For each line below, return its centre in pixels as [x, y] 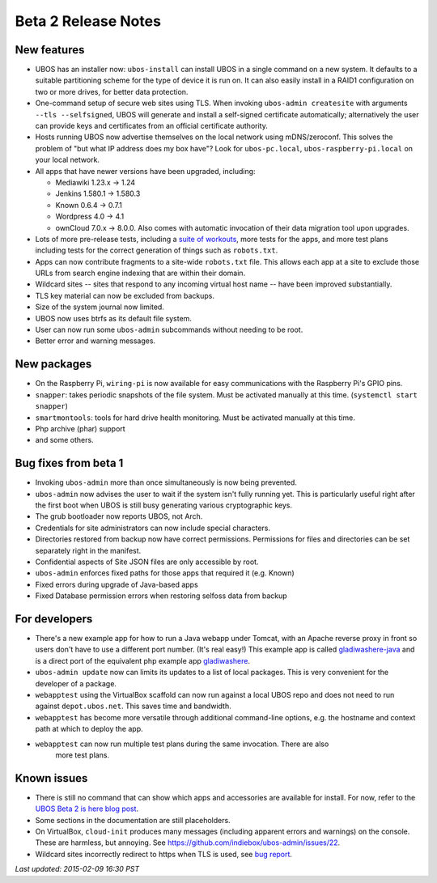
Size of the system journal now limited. [100, 307]
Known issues [51, 778]
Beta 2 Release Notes [88, 21]
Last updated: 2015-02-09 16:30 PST [77, 869]
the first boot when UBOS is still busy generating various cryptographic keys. [164, 505]
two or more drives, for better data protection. [112, 91]
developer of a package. [76, 683]
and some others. [64, 440]
